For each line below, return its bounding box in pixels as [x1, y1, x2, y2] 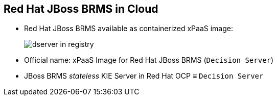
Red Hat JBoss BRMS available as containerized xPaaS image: [24, 24, 233, 33]
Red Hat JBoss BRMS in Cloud [4, 3, 158, 15]
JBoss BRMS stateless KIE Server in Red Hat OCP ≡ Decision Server [24, 71, 264, 81]
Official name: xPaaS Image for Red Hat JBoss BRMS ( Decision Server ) [24, 56, 274, 65]
